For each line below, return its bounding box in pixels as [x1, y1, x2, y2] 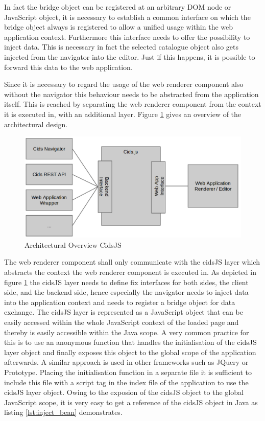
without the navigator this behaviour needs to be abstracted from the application [4, 88, 259, 99]
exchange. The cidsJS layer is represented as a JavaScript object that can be [4, 307, 243, 317]
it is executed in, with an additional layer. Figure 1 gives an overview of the [4, 108, 242, 119]
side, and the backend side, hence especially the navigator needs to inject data [4, 287, 249, 297]
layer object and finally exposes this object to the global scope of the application [4, 346, 256, 357]
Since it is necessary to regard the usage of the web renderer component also [4, 79, 244, 89]
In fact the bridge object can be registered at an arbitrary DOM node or [4, 2, 231, 12]
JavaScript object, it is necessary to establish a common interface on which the [4, 11, 251, 22]
